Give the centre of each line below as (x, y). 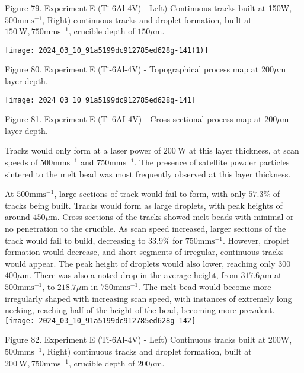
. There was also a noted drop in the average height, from (134, 275)
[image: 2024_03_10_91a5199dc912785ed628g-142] (100, 321)
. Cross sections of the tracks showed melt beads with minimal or (175, 217)
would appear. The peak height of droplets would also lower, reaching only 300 (148, 263)
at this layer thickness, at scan (244, 150)
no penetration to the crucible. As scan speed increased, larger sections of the (145, 229)
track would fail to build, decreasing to (75, 240)
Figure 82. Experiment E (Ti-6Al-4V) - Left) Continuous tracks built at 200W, (148, 339)
